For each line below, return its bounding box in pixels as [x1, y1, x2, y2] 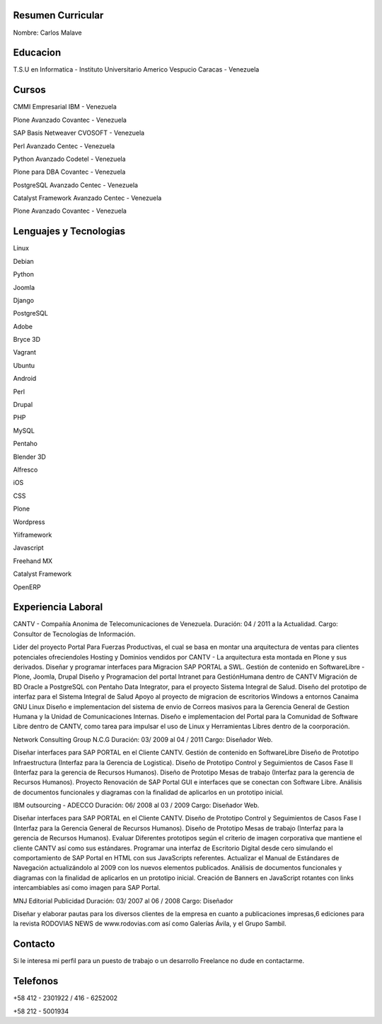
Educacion [13, 47, 62, 59]
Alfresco [13, 465, 38, 474]
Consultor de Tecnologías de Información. [13, 630, 136, 638]
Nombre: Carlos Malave [13, 28, 82, 37]
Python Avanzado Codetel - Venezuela [13, 155, 127, 163]
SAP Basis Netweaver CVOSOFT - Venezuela [13, 128, 145, 138]
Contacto [13, 938, 56, 950]
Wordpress [13, 518, 45, 526]
